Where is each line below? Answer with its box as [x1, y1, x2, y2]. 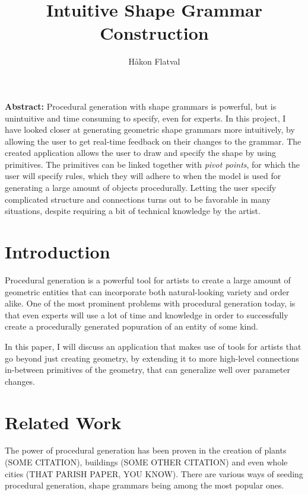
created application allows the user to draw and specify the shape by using [5, 146, 277, 159]
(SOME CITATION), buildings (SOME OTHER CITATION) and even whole [5, 456, 288, 468]
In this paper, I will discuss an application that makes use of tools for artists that [5, 340, 301, 352]
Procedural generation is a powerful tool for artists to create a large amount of [5, 273, 291, 286]
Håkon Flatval [128, 55, 180, 68]
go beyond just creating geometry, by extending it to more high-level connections [5, 352, 300, 364]
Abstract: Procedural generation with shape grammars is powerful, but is [5, 100, 277, 112]
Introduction [5, 239, 110, 264]
